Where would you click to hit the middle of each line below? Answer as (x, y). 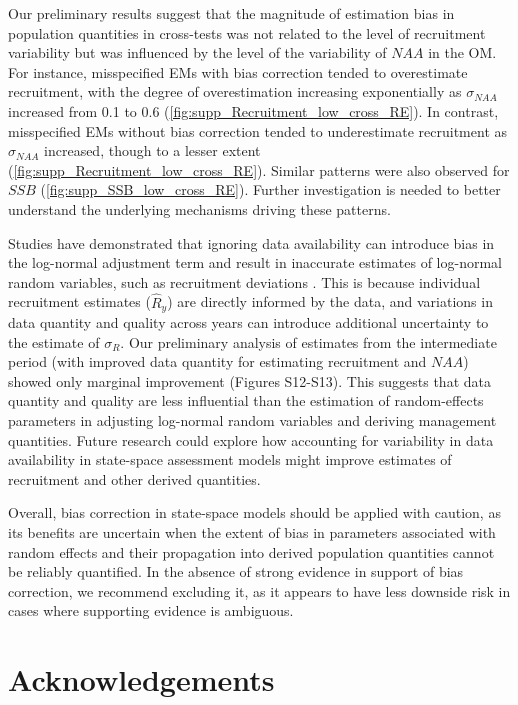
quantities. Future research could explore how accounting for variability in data (251, 439)
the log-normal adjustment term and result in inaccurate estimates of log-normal (255, 262)
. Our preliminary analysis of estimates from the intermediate (308, 341)
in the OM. (462, 52)
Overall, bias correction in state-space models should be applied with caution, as (254, 512)
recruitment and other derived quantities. (134, 478)
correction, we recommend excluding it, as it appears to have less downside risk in (259, 590)
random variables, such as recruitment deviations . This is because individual (244, 281)
